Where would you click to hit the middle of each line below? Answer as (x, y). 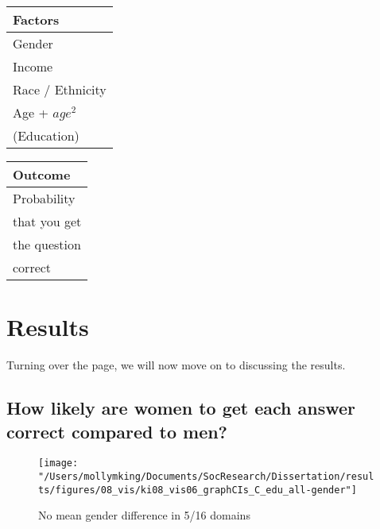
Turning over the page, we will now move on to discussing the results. (176, 365)
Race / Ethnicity (60, 89)
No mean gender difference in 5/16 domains (144, 515)
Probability (44, 198)
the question (47, 244)
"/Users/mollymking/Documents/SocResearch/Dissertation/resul (206, 476)
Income (33, 66)
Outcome (42, 174)
